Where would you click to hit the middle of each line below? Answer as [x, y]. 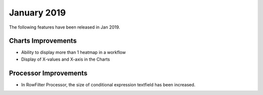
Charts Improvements [43, 41]
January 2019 [37, 13]
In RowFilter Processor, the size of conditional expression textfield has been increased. [108, 84]
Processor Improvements [48, 73]
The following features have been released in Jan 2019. [65, 27]
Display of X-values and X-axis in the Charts [66, 59]
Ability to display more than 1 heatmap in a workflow [74, 52]
